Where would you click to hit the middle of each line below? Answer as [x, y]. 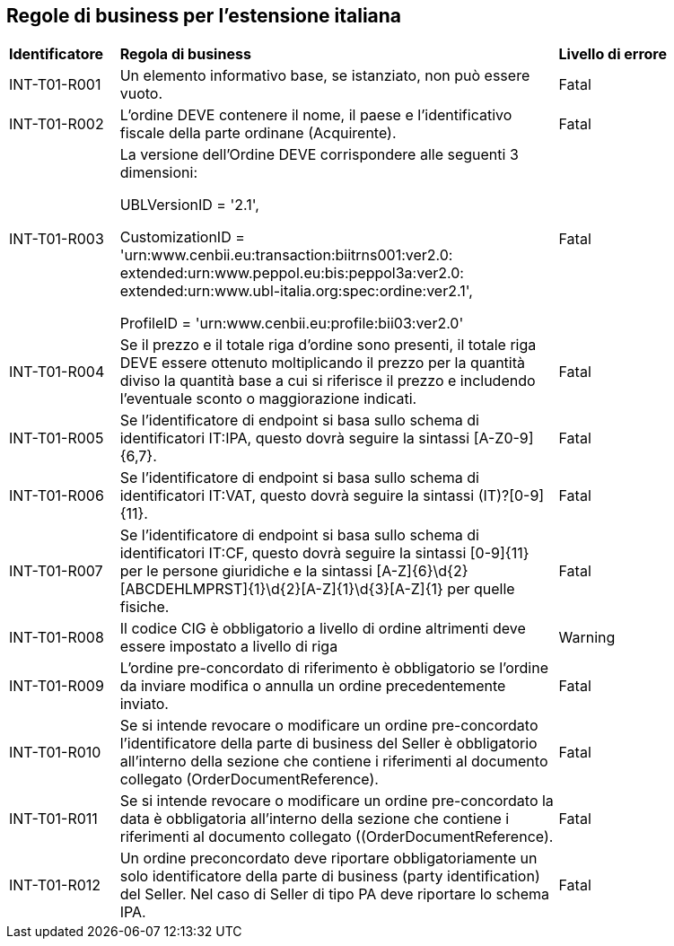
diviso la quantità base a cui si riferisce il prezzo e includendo [328, 381]
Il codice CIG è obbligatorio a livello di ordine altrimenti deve [323, 629]
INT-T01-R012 [55, 885]
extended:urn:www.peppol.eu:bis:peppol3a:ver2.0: [292, 273]
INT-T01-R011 [53, 819]
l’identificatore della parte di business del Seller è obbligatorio [328, 744]
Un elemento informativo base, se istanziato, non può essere [325, 76]
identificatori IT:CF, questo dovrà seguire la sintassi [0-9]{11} [324, 553]
